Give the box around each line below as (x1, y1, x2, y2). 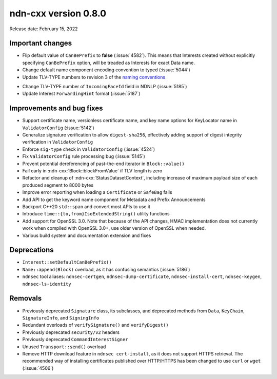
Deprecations (9, 246, 54, 254)
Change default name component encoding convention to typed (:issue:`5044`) (22, 67, 191, 73)
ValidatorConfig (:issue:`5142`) (22, 125, 94, 131)
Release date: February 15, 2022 (9, 26, 78, 32)
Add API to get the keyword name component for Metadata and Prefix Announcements (22, 196, 206, 203)
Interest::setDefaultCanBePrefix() (22, 260, 112, 265)
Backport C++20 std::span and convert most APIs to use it (22, 204, 151, 210)
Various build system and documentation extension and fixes (22, 232, 151, 238)
